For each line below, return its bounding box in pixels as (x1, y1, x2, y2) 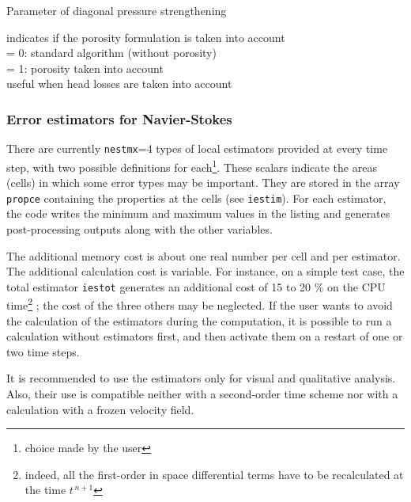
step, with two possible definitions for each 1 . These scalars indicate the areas (6, 156, 377, 175)
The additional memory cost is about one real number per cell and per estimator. (6, 247, 401, 264)
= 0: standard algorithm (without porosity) (6, 44, 217, 61)
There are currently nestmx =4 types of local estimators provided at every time (6, 140, 388, 157)
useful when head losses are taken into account (6, 75, 232, 92)
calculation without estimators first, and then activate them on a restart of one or (6, 328, 403, 344)
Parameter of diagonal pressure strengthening (6, 2, 227, 18)
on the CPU (327, 278, 386, 295)
